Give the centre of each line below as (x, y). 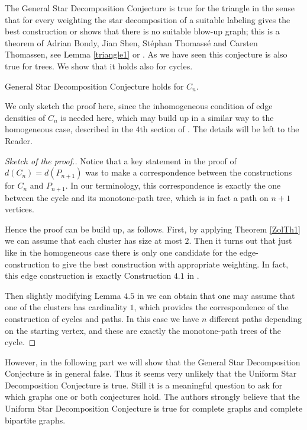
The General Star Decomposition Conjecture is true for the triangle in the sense (150, 8)
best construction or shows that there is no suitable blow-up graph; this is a (142, 31)
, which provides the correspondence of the (211, 307)
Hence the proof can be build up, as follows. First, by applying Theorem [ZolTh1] (153, 229)
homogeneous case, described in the (69, 129)
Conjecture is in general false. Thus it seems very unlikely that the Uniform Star (151, 373)
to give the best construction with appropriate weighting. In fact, (170, 264)
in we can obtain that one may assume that (216, 295)
